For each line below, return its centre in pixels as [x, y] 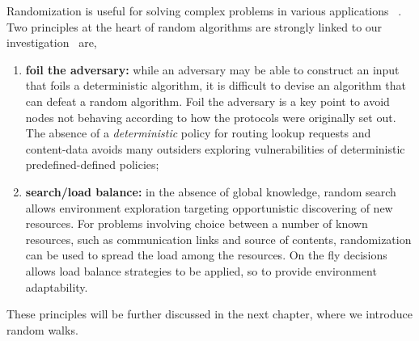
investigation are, [52, 42]
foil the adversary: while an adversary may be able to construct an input [212, 69]
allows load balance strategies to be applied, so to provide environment [201, 270]
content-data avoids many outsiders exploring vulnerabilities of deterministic [215, 148]
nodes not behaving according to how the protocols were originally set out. [211, 117]
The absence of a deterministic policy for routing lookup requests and [198, 133]
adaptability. [57, 286]
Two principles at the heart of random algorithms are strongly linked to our [195, 26]
